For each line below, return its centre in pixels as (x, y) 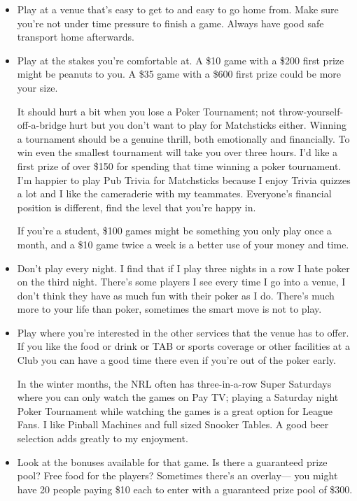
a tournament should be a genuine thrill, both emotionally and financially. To (183, 138)
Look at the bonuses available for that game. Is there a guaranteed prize (172, 461)
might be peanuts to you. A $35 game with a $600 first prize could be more (179, 74)
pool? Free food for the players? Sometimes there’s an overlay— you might (177, 475)
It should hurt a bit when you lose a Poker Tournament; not (146, 111)
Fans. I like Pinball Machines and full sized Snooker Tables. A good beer (173, 424)
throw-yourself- (311, 111)
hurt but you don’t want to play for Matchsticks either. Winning (208, 125)
